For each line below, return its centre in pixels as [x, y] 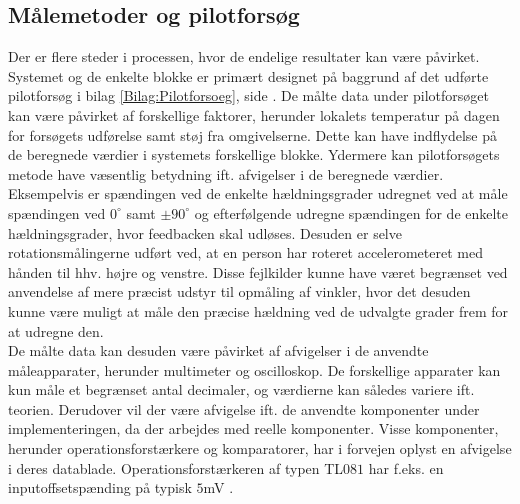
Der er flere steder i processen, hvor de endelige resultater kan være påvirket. [244, 56]
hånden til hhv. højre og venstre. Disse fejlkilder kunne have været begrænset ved [258, 271]
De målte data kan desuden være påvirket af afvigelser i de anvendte [218, 350]
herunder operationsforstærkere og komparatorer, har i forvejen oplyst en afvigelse [260, 448]
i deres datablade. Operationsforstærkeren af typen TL [176, 467]
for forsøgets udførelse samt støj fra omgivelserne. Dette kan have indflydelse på [252, 134]
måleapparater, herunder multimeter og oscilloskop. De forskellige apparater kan [254, 369]
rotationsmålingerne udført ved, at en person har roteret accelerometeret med [245, 252]
